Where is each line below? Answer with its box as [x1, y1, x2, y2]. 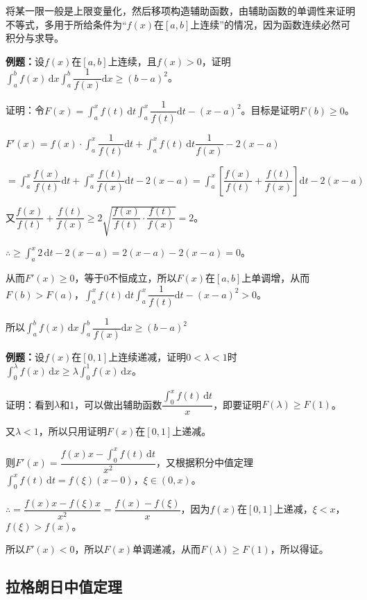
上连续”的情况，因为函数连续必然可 [190, 17, 350, 31]
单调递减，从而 [133, 542, 201, 556]
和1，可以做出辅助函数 [60, 397, 162, 411]
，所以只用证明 [38, 423, 107, 438]
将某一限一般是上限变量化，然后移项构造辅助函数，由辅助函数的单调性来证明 [6, 3, 355, 17]
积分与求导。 [6, 31, 64, 45]
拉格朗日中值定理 [6, 576, 122, 597]
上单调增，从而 [241, 270, 310, 284]
